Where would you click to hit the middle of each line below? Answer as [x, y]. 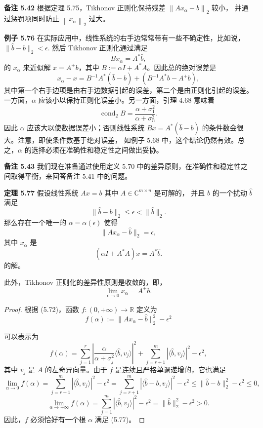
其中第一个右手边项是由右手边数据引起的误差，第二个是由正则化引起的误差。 [129, 90]
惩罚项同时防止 [35, 19]
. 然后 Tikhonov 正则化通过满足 [98, 47]
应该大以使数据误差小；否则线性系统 [86, 128]
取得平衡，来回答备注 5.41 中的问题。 [71, 176]
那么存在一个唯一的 [35, 222]
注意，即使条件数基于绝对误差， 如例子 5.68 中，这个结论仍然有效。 [128, 140]
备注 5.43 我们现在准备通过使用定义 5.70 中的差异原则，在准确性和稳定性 [122, 166]
